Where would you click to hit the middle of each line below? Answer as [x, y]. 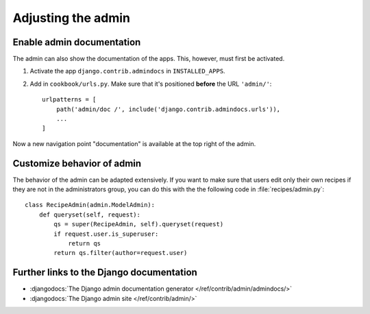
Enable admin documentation [77, 42]
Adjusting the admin [71, 18]
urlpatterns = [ [69, 100]
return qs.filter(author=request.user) [121, 253]
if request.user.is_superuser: [106, 234]
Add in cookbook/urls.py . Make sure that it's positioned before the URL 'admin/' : [151, 84]
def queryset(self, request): [89, 215]
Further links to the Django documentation [105, 273]
